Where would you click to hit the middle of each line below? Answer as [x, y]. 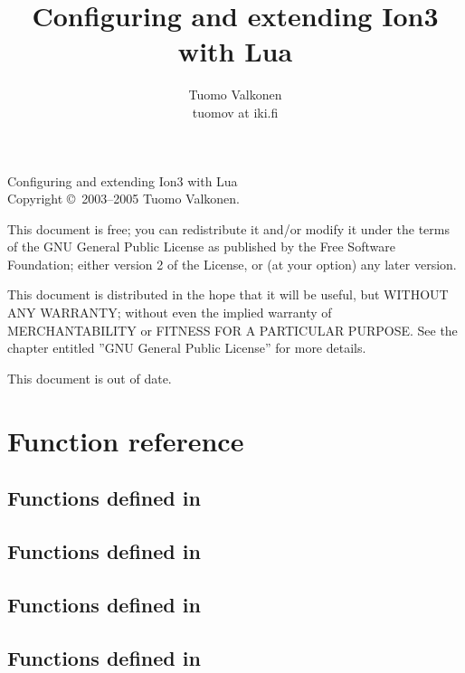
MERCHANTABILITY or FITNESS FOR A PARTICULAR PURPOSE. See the [232, 330]
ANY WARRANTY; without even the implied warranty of [170, 313]
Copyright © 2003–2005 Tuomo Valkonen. [123, 199]
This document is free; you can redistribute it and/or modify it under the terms [229, 228]
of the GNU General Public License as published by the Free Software [201, 246]
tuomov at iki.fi [235, 112]
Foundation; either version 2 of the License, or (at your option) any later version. [232, 264]
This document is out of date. [90, 378]
